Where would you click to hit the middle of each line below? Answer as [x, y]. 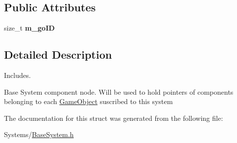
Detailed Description [58, 54]
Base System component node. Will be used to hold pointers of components [119, 91]
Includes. [18, 75]
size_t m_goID [29, 28]
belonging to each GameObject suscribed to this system [89, 101]
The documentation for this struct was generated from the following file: [114, 118]
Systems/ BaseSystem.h [39, 134]
